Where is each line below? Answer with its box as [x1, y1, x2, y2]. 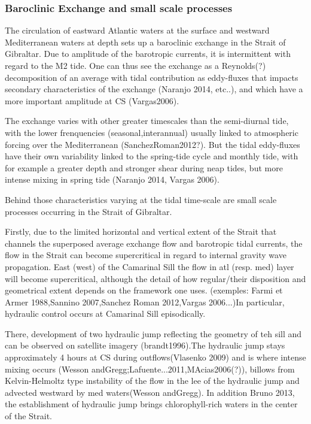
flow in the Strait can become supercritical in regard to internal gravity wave [5, 249, 286, 261]
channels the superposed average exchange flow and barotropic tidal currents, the [5, 237, 303, 249]
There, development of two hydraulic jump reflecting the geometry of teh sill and [5, 327, 302, 340]
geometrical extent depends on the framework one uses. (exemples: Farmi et [5, 284, 283, 296]
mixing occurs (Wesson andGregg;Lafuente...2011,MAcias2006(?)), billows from [5, 362, 295, 375]
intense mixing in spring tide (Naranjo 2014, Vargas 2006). [5, 173, 219, 186]
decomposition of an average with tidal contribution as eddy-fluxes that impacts [5, 71, 298, 83]
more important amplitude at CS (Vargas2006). [5, 94, 179, 107]
